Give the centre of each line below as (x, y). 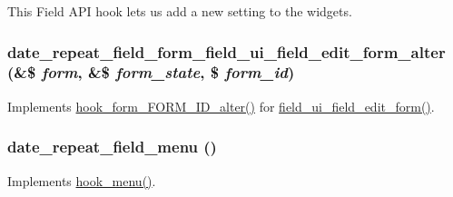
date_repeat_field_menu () (112, 147)
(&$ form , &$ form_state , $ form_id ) (151, 72)
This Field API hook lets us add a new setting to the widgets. (180, 11)
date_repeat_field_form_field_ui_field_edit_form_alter (226, 51)
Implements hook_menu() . (82, 180)
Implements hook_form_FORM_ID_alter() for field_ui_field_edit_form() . (221, 106)
